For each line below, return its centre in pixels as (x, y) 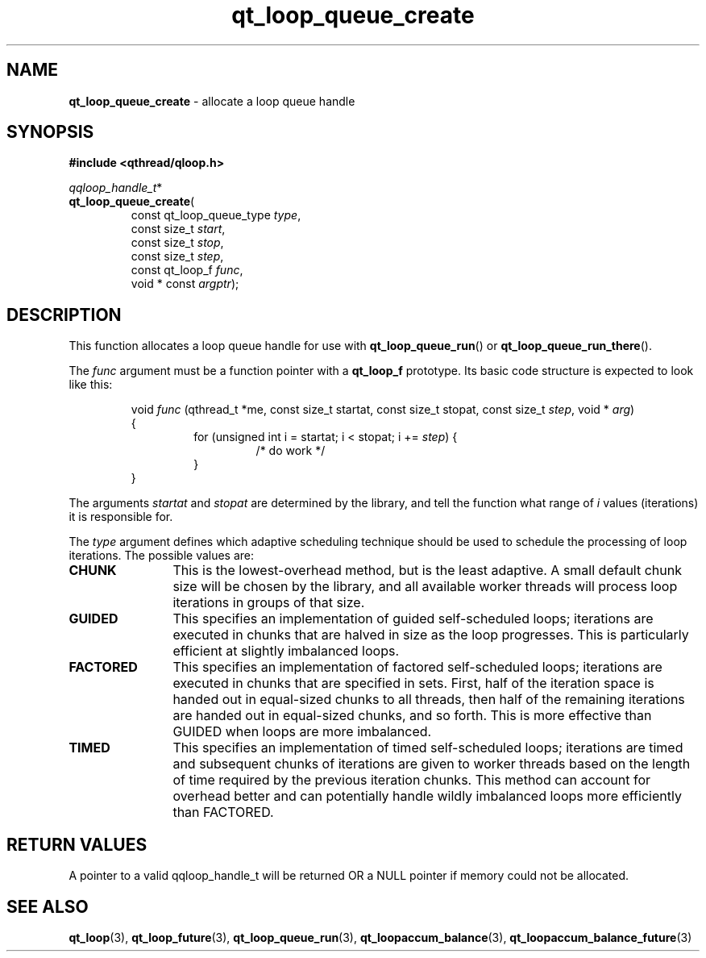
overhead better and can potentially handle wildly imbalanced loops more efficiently (427, 796)
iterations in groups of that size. (269, 603)
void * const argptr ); (185, 284)
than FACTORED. (223, 812)
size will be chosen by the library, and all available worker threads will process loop (425, 587)
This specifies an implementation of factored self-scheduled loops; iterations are (417, 667)
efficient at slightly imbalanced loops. (286, 651)
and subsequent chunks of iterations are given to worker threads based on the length (432, 764)
